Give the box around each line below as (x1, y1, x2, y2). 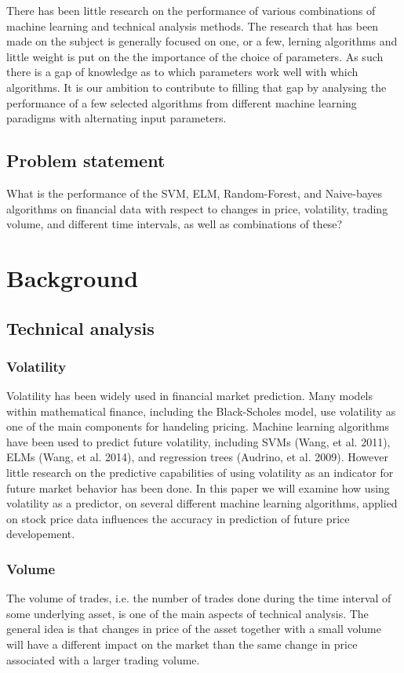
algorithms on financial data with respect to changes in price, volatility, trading (6, 200, 388, 216)
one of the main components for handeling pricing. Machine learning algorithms (6, 418, 390, 435)
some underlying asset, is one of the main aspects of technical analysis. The (6, 605, 369, 621)
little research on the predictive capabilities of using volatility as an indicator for (6, 464, 394, 481)
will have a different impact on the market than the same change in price (6, 636, 358, 653)
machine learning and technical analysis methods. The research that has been (6, 17, 379, 34)
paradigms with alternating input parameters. (6, 110, 227, 126)
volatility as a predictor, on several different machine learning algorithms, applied (6, 495, 398, 511)
